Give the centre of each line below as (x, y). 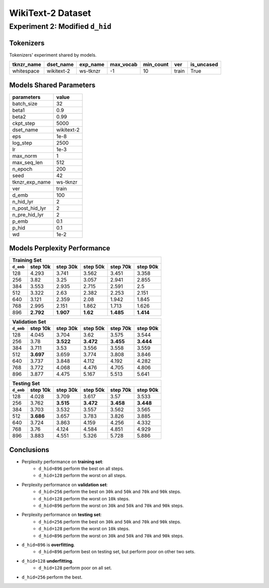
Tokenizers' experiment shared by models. (53, 55)
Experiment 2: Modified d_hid (60, 26)
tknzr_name (27, 65)
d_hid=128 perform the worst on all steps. (82, 475)
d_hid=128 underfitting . (48, 561)
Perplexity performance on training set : (63, 462)
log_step (22, 143)
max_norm (25, 156)
